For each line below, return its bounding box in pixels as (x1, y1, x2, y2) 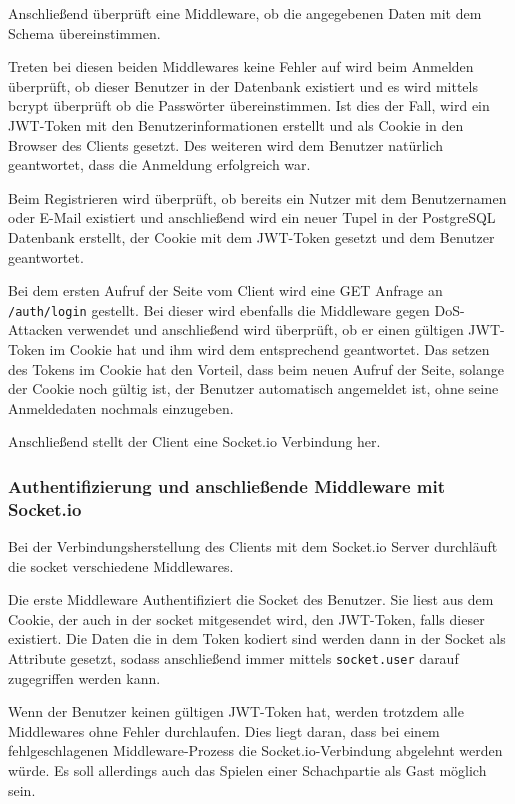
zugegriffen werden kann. (8, 667, 161, 688)
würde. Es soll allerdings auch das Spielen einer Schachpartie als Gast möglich (8, 760, 487, 781)
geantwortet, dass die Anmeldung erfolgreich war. (8, 154, 311, 175)
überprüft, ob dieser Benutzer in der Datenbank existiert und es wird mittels (8, 75, 478, 96)
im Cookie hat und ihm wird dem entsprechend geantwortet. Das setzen (49, 338, 490, 359)
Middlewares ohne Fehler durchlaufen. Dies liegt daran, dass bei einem (8, 720, 440, 741)
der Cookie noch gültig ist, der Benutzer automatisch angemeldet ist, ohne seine (8, 378, 499, 399)
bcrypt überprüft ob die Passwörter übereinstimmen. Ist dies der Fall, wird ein (8, 95, 490, 116)
